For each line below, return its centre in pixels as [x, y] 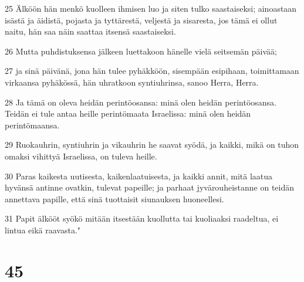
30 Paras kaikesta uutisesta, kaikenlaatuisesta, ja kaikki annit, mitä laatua [139, 176]
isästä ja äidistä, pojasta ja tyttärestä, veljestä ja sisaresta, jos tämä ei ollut [141, 20]
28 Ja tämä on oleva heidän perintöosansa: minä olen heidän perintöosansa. [141, 102]
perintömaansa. [32, 125]
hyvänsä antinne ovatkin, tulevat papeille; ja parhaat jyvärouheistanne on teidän [150, 187]
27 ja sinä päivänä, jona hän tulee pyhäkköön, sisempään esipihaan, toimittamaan [152, 71]
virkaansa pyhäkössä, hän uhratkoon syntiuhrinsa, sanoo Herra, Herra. [132, 82]
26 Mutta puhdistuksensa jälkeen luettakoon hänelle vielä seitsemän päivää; [141, 51]
